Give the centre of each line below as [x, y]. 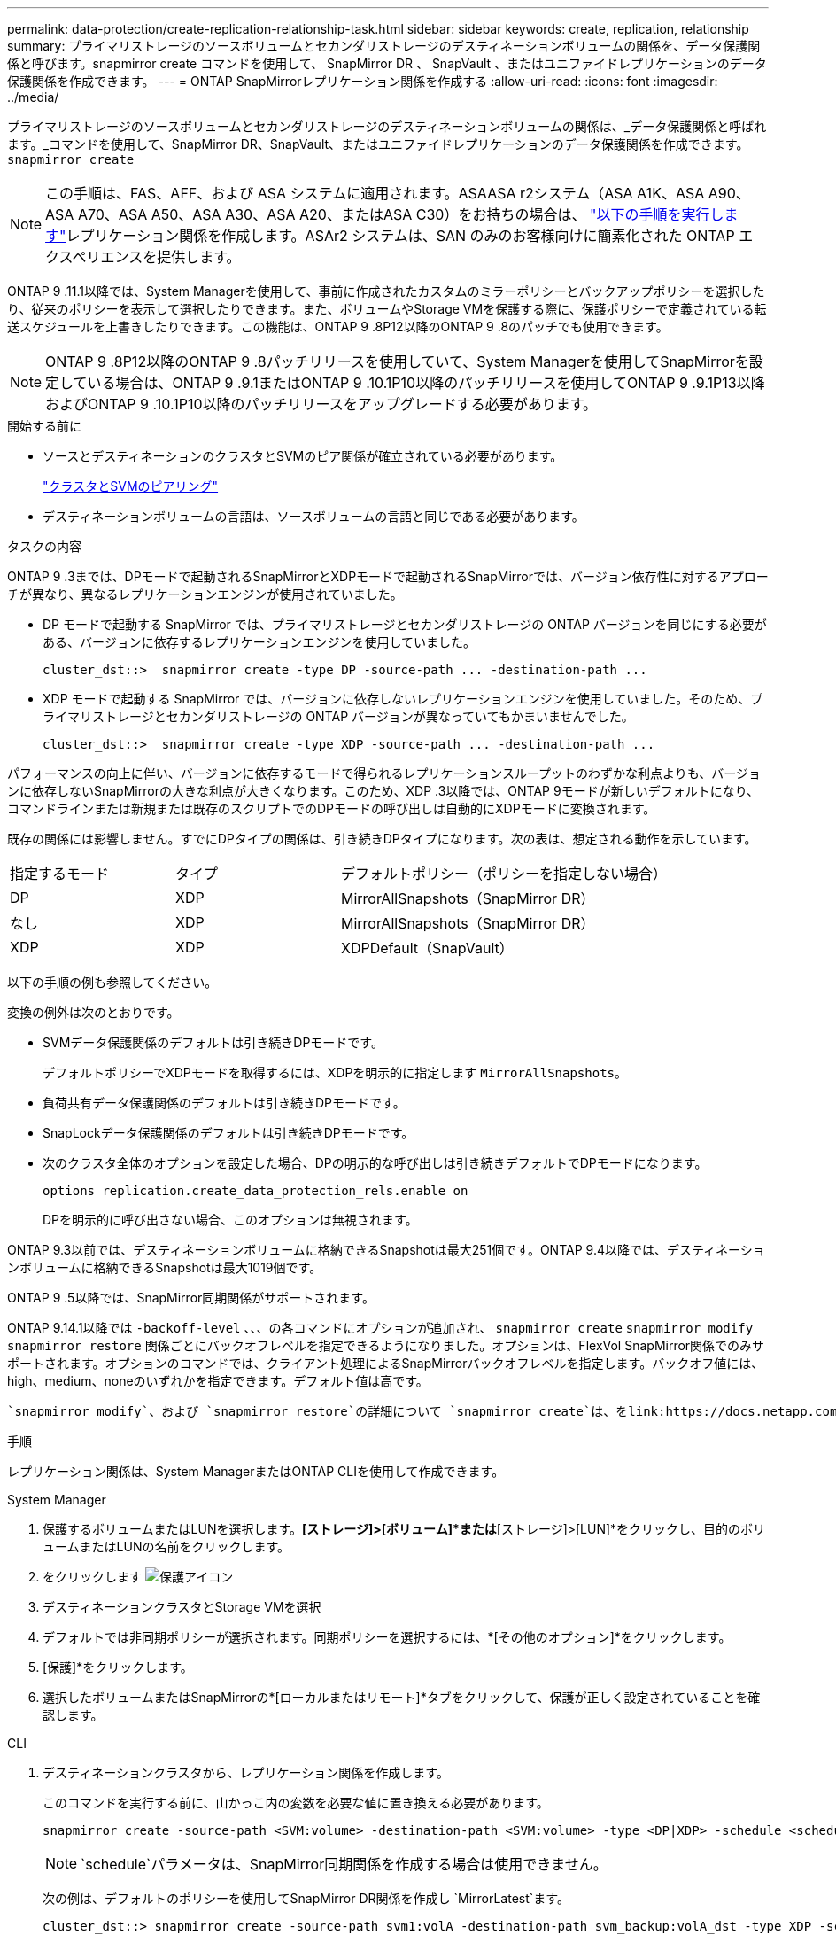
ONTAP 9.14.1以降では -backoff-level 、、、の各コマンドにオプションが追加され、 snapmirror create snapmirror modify [380, 1328]
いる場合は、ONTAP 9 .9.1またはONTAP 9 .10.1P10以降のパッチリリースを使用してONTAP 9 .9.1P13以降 [426, 383]
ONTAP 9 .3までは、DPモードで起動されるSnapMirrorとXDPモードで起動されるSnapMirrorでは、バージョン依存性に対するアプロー [388, 576]
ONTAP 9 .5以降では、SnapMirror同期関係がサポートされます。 [191, 1298]
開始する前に [44, 426]
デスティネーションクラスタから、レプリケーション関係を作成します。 [246, 1772]
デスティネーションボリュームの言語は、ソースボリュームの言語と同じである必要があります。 [313, 516]
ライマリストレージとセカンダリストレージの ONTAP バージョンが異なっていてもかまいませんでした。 [338, 716]
